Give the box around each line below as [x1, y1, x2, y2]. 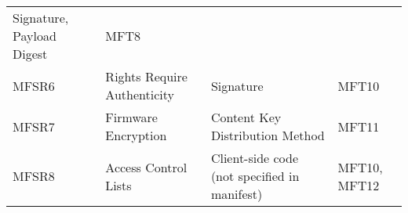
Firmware [105, 108, 158, 126]
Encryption [105, 126, 167, 144]
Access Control [105, 157, 188, 176]
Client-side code [210, 149, 299, 167]
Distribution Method [210, 126, 325, 144]
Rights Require [105, 67, 188, 85]
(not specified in [210, 167, 300, 185]
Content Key [210, 108, 282, 126]
